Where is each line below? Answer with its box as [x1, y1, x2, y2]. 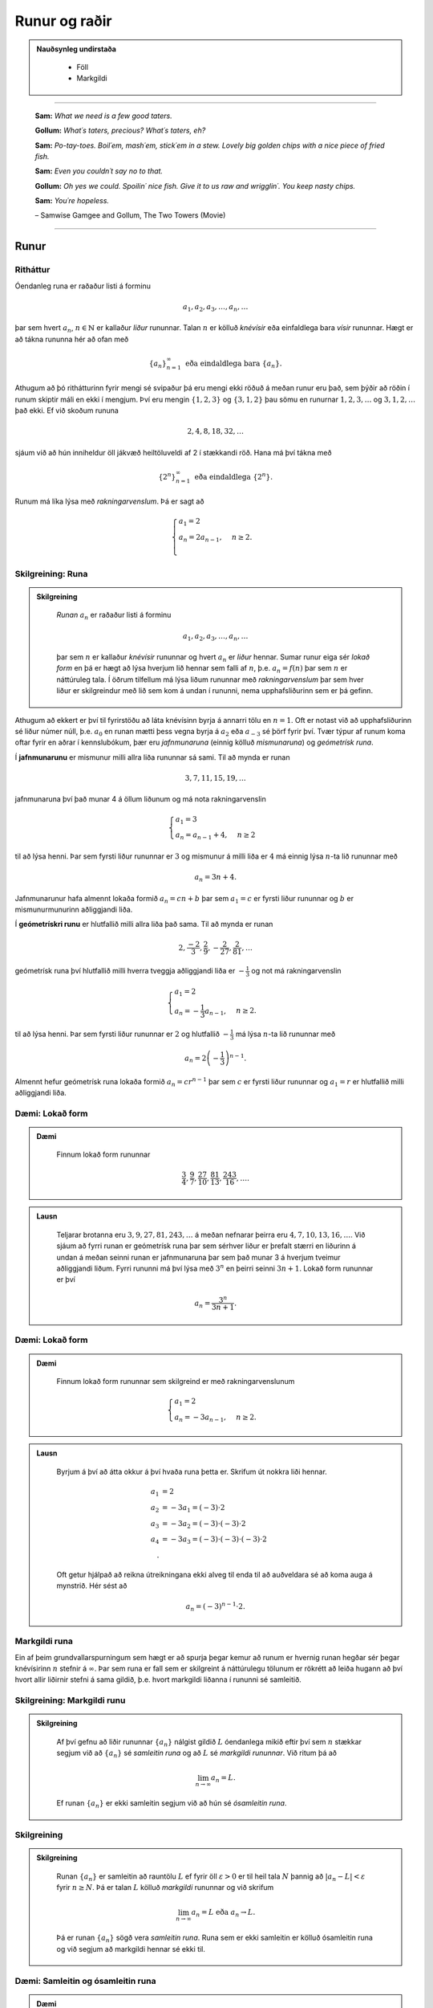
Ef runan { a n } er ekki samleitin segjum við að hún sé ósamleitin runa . [56, 1798, 287, 1810]
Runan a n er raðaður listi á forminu [56, 610, 172, 622]
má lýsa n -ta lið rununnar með [235, 1029, 336, 1039]
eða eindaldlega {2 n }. [194, 471, 273, 481]
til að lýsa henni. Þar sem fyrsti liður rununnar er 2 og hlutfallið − [14, 1029, 229, 1039]
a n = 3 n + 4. [194, 872, 237, 884]
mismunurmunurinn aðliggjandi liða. [14, 904, 133, 914]
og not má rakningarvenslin [251, 966, 342, 976]
